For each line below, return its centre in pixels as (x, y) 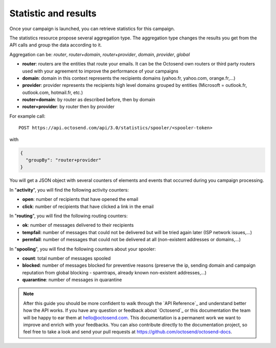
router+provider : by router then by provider (68, 107)
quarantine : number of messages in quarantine (72, 280)
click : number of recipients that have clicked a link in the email (88, 206)
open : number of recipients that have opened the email (80, 199)
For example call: (27, 116)
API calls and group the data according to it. (56, 45)
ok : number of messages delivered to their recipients (78, 225)
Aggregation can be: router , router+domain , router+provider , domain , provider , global (100, 54)
